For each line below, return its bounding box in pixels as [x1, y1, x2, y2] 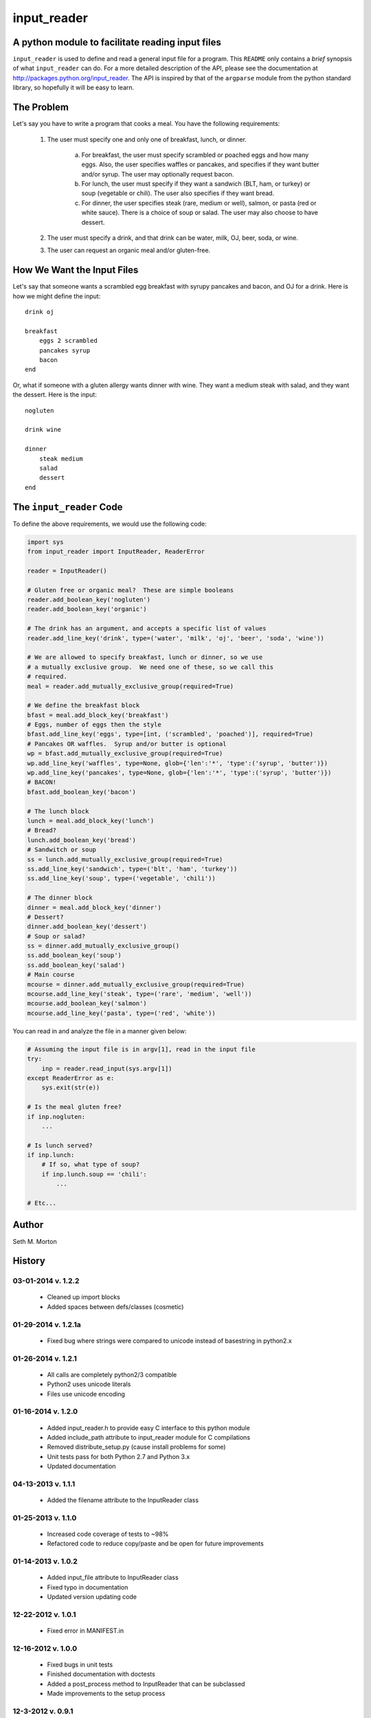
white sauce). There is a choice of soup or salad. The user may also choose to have [81, 208, 319, 216]
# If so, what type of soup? [41, 1161, 140, 1168]
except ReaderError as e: [27, 1074, 115, 1082]
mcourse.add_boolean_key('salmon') [27, 1000, 147, 1007]
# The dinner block [27, 894, 93, 902]
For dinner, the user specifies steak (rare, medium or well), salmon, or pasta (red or [81, 199, 317, 207]
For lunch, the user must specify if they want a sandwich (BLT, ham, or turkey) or [81, 179, 311, 188]
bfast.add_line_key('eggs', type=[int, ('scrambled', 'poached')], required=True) [27, 730, 314, 738]
